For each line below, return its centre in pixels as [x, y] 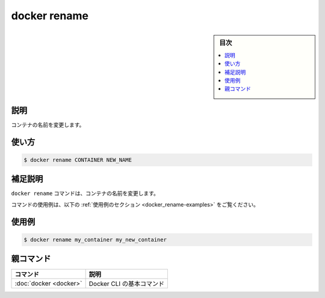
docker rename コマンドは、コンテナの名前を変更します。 [85, 193]
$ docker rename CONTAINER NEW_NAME [78, 160]
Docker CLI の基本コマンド [127, 284]
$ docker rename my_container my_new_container [95, 240]
